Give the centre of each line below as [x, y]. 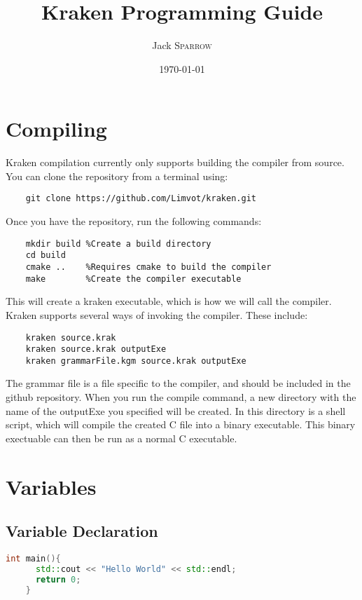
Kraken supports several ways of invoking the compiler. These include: [157, 314]
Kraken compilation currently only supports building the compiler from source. [175, 162]
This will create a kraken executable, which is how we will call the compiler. [169, 301]
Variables [51, 486]
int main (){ [33, 559]
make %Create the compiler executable [133, 279]
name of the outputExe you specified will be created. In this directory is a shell [176, 410]
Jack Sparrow [182, 45]
